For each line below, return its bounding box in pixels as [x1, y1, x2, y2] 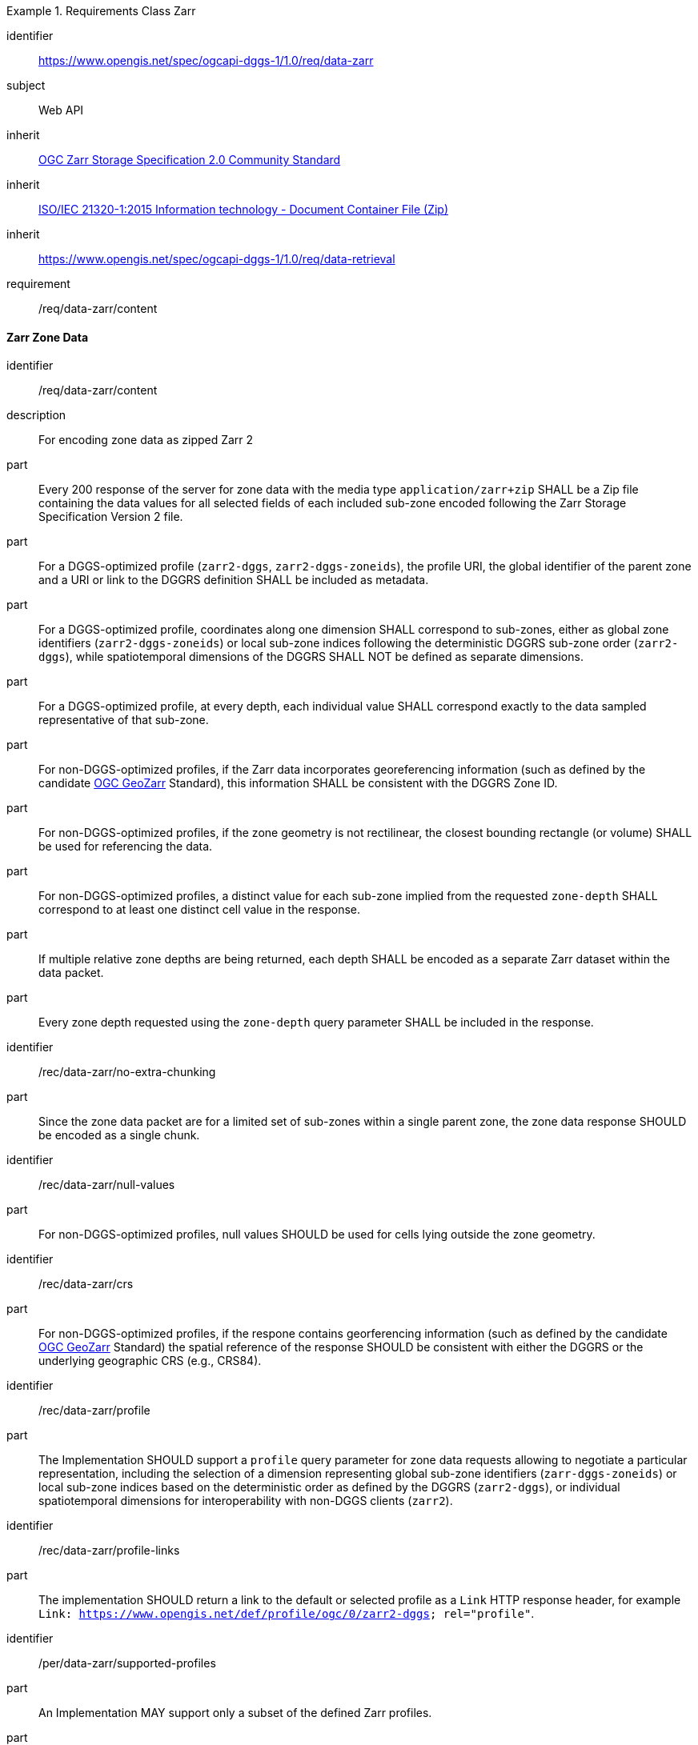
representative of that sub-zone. [38, 713, 209, 727]
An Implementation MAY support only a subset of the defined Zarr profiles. [38, 1706, 432, 1720]
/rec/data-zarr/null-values [38, 1178, 175, 1192]
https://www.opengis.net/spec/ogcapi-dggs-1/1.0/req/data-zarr [38, 54, 374, 67]
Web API [38, 103, 84, 117]
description [6, 408, 66, 422]
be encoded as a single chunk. [38, 1128, 200, 1143]
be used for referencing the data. [38, 839, 213, 854]
